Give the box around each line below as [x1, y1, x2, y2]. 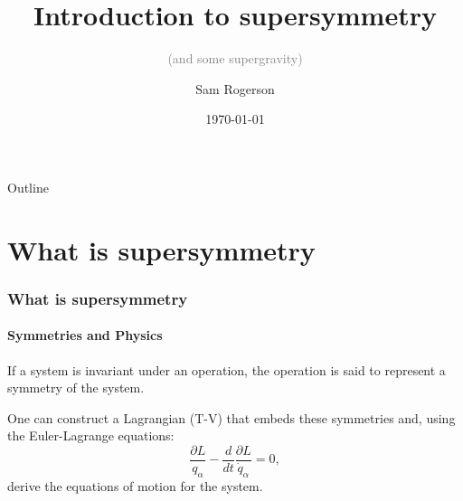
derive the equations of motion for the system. [7, 476, 263, 495]
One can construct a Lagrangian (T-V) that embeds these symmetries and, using [7, 408, 456, 427]
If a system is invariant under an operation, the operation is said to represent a [7, 360, 446, 379]
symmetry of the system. [7, 378, 145, 397]
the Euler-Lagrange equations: [7, 426, 175, 445]
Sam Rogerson [195, 79, 275, 98]
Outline [7, 177, 49, 196]
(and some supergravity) [167, 49, 303, 68]
